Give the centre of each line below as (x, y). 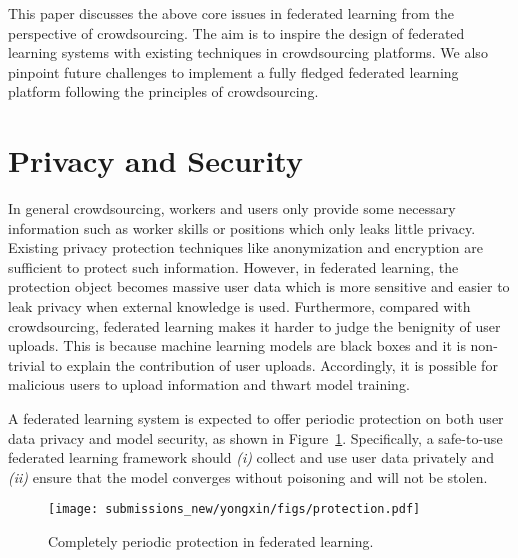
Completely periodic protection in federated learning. (211, 541)
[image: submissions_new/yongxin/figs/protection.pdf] (234, 509)
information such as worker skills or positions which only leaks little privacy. (242, 227)
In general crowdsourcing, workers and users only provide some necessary (232, 208)
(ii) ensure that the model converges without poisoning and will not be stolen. (248, 476)
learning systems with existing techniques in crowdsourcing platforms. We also (248, 52)
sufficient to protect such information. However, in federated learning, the (233, 266)
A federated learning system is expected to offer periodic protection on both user (256, 418)
